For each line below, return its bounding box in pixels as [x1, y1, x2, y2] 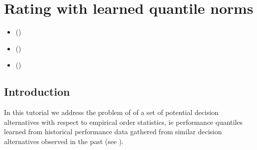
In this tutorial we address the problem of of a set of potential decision [4, 107, 219, 117]
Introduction [4, 84, 70, 99]
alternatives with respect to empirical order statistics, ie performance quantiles [4, 116, 243, 127]
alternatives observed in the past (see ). [4, 136, 124, 146]
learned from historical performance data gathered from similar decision [4, 126, 222, 137]
